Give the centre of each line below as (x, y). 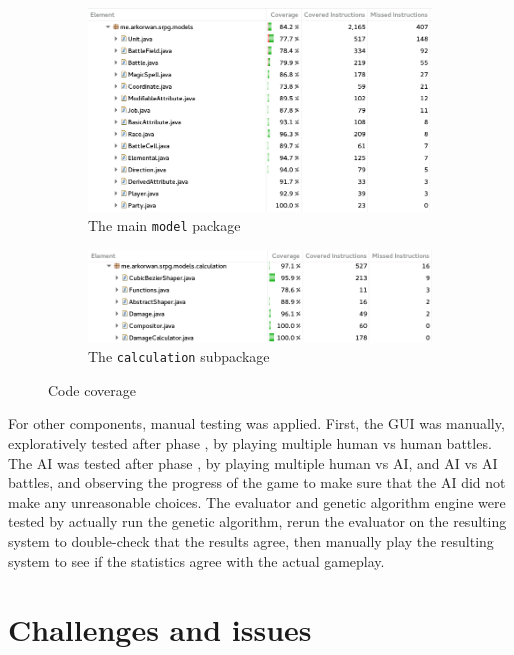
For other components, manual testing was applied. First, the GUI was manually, (256, 423)
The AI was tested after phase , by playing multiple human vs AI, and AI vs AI (253, 462)
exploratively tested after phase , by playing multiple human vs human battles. (250, 442)
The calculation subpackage (179, 356)
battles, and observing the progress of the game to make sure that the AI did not (257, 482)
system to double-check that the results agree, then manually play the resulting (251, 540)
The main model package (164, 225)
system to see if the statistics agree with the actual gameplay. (196, 560)
